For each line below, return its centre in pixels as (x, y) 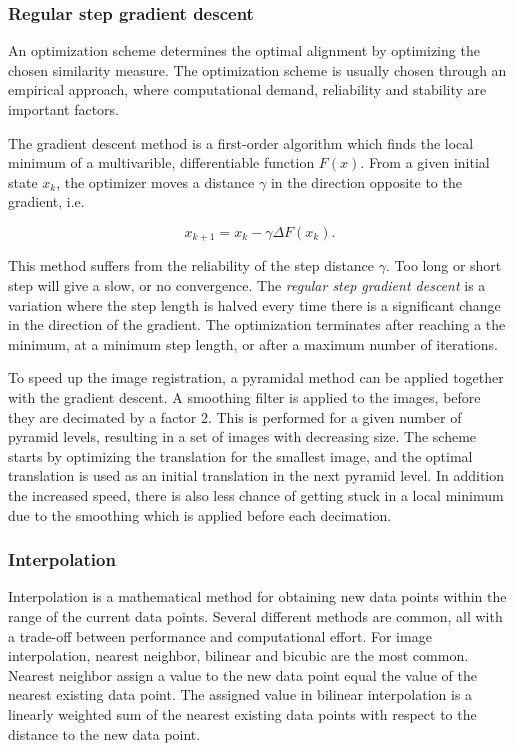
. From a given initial (425, 162)
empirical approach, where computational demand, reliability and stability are (247, 89)
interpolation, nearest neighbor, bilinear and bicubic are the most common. (238, 655)
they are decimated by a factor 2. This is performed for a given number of (235, 416)
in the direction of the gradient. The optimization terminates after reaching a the (257, 324)
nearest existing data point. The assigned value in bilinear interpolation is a (240, 694)
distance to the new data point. (104, 733)
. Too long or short (443, 265)
